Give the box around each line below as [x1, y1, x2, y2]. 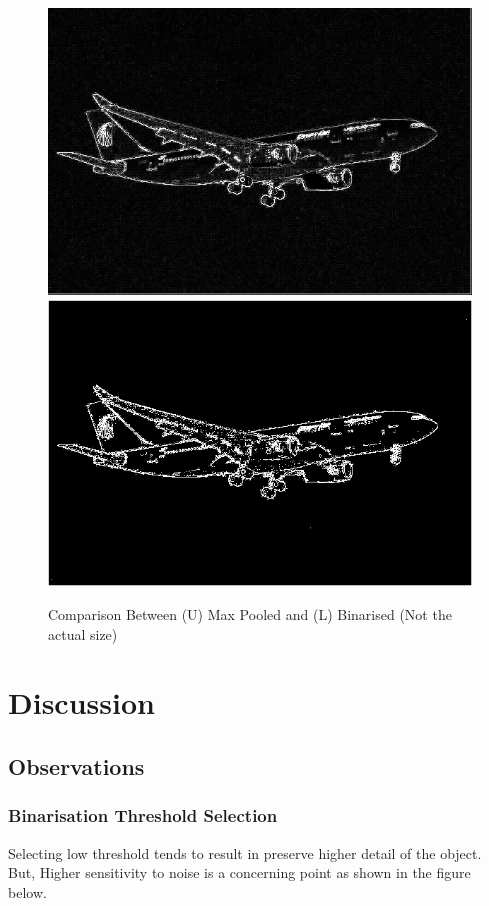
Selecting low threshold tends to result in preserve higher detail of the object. [8, 842, 482, 863]
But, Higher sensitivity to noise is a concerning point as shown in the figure [8, 862, 471, 883]
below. [8, 881, 47, 902]
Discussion [8, 682, 155, 723]
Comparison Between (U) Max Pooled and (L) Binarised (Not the [48, 604, 452, 624]
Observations [8, 750, 145, 781]
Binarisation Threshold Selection [8, 803, 278, 828]
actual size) [48, 623, 118, 644]
